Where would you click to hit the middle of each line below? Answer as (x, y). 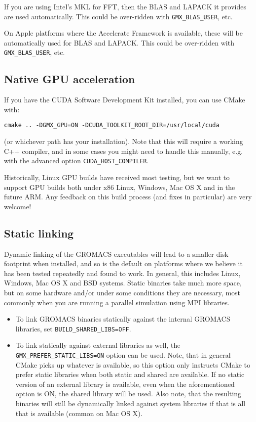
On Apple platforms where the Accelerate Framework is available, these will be (123, 33)
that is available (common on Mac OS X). (79, 413)
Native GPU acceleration (70, 79)
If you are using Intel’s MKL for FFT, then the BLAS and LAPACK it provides (125, 6)
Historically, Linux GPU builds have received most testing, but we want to (117, 177)
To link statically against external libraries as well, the (98, 345)
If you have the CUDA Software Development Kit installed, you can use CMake (125, 100)
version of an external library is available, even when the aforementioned (125, 384)
